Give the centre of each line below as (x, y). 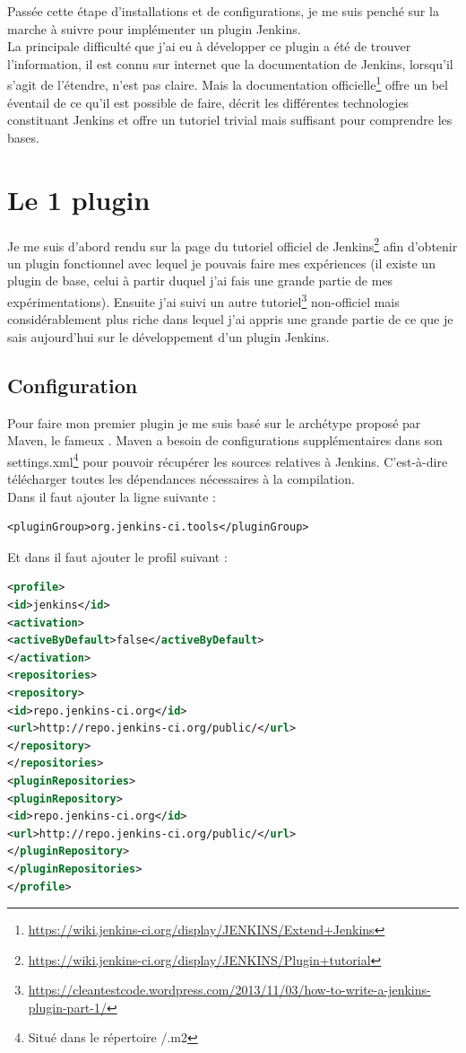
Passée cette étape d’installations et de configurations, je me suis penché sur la (223, 11)
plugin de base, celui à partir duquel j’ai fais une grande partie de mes (200, 281)
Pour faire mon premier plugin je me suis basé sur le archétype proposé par (214, 422)
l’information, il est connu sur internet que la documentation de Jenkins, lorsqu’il (230, 63)
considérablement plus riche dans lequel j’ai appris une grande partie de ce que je (230, 319)
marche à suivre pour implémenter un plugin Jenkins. (154, 28)
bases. (23, 137)
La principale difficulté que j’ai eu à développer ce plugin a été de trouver (209, 46)
